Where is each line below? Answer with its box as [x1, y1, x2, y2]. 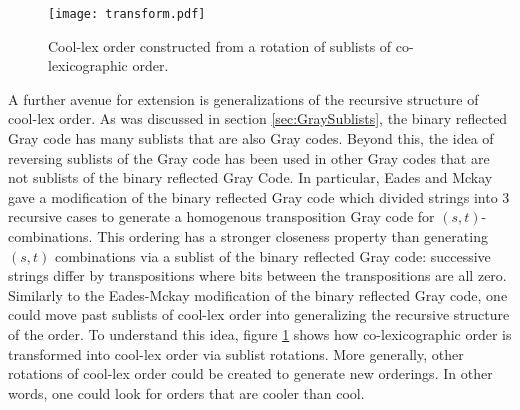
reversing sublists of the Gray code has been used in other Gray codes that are [8, 147, 490, 168]
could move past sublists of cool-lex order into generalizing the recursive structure [8, 304, 510, 325]
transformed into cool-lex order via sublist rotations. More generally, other [8, 343, 464, 364]
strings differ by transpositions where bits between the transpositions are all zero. [8, 265, 507, 286]
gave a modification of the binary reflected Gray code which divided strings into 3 [8, 186, 510, 207]
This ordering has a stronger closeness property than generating [97, 226, 488, 246]
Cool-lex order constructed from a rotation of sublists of [48, 35, 392, 56]
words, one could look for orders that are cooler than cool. [8, 382, 365, 403]
